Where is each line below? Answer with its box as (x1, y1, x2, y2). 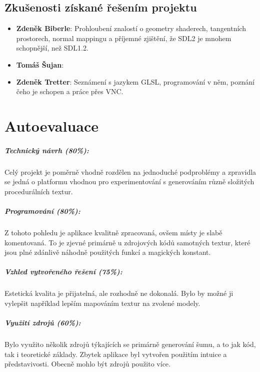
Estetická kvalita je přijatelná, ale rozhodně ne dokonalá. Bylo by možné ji (4, 288, 233, 298)
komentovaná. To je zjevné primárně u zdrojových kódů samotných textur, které (4, 237, 250, 247)
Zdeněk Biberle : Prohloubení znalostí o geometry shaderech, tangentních (16, 23, 246, 34)
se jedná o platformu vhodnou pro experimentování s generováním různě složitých (4, 176, 254, 187)
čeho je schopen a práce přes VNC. (16, 86, 123, 97)
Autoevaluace (4, 115, 98, 136)
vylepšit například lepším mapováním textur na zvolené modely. (4, 297, 200, 308)
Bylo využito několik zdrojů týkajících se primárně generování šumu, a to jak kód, (4, 339, 256, 349)
